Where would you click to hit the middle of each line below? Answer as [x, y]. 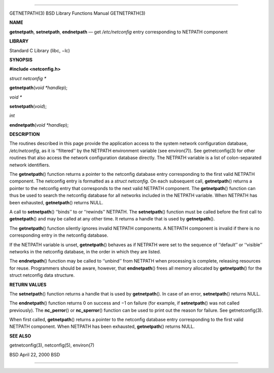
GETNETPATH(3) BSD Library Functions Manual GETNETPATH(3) [77, 13]
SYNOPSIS [21, 60]
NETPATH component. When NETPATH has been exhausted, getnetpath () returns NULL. [102, 326]
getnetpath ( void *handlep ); [39, 88]
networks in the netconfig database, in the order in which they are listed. [85, 251]
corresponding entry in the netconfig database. [59, 235]
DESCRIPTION [25, 134]
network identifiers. [30, 165]
